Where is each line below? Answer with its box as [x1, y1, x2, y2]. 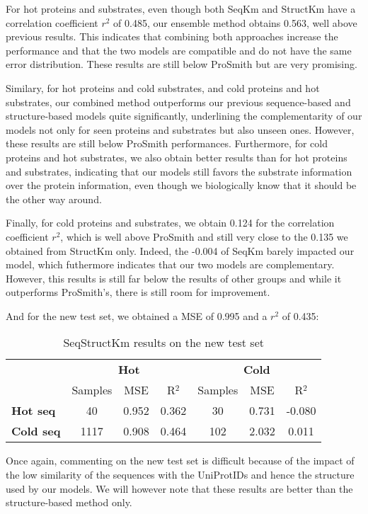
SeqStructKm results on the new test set [63, 334, 264, 351]
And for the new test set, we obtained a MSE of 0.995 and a [6, 308, 268, 323]
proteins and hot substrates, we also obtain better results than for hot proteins [6, 149, 347, 164]
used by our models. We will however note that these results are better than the [6, 481, 353, 496]
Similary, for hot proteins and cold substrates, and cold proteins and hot [6, 80, 320, 95]
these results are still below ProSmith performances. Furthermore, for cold [6, 136, 328, 151]
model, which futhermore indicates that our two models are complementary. [6, 257, 335, 272]
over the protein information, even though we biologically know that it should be [6, 178, 357, 193]
